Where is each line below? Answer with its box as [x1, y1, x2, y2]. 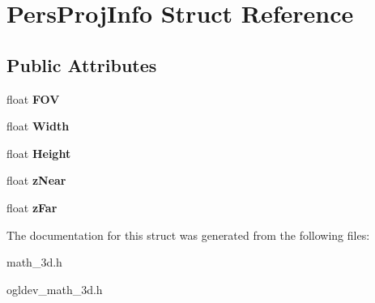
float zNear [6, 172, 66, 189]
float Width [6, 117, 70, 134]
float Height [6, 144, 71, 161]
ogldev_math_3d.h [6, 280, 103, 297]
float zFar [6, 198, 58, 216]
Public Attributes [6, 52, 157, 77]
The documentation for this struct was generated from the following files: [6, 226, 370, 243]
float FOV [6, 90, 60, 107]
